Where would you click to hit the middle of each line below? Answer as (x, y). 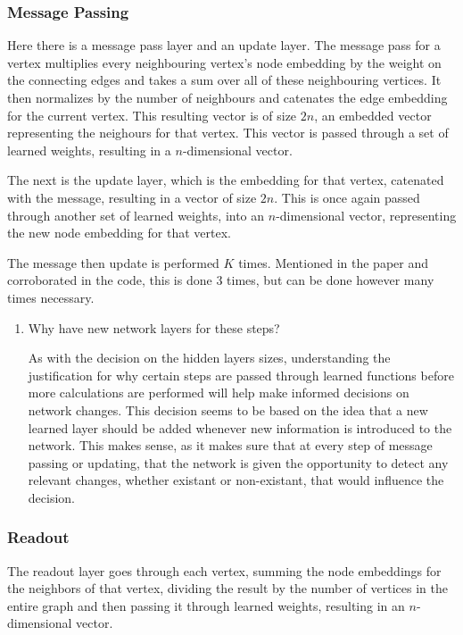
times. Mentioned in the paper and (333, 262)
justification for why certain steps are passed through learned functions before (241, 375)
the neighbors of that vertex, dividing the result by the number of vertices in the (227, 588)
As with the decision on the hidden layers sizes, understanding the (209, 358)
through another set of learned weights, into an (136, 215)
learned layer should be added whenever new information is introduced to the (240, 427)
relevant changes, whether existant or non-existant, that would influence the (236, 480)
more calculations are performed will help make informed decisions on (219, 393)
